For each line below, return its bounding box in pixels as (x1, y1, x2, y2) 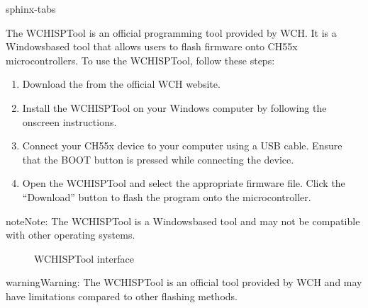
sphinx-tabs (6, 1, 56, 16)
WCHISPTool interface (34, 251, 135, 266)
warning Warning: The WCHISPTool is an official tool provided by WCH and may (6, 275, 362, 290)
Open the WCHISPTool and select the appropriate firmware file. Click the (22, 176, 345, 190)
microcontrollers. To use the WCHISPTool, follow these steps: (6, 52, 275, 67)
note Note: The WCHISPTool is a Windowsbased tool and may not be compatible (6, 213, 360, 228)
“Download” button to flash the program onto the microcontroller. (22, 189, 311, 204)
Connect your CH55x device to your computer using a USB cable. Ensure (22, 138, 342, 153)
